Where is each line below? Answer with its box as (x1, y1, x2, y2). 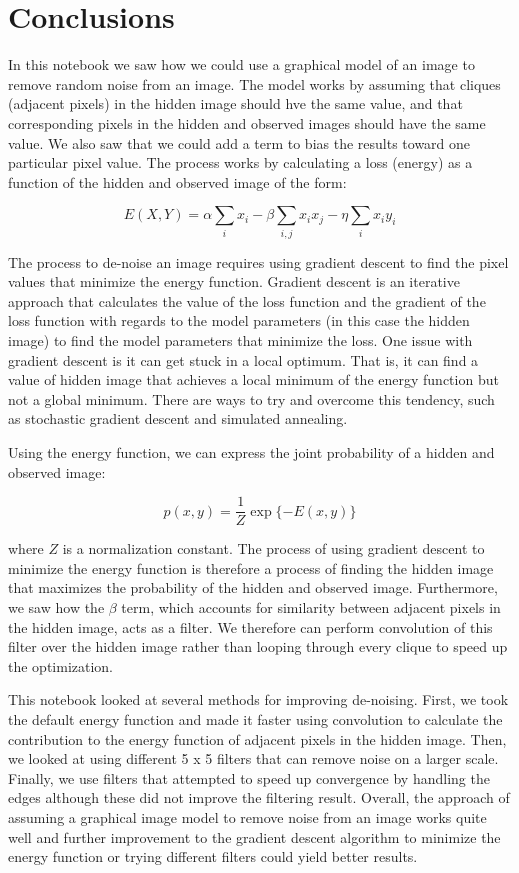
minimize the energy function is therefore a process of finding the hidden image (8, 557, 494, 578)
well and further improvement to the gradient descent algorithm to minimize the (8, 826, 501, 847)
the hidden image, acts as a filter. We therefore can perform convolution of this (8, 616, 493, 637)
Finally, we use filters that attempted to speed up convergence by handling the (8, 767, 490, 788)
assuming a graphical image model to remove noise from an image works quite (8, 806, 487, 827)
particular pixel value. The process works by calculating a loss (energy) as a (8, 152, 473, 173)
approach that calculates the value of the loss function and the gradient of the (8, 290, 486, 311)
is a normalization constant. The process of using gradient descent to (62, 538, 485, 559)
